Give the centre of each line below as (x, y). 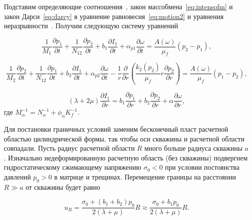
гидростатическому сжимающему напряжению (73, 167)
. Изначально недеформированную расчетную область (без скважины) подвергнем (126, 157)
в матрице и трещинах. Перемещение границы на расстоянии (145, 176)
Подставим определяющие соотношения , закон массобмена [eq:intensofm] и (118, 6)
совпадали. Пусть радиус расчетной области (69, 148)
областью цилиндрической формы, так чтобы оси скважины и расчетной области (124, 138)
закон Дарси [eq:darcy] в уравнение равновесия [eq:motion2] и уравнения (114, 16)
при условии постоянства (202, 167)
